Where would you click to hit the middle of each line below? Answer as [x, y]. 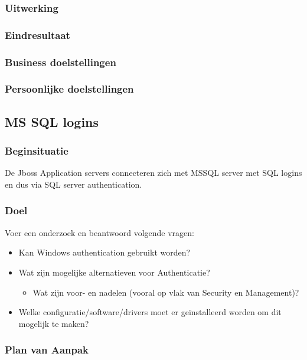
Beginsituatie [37, 151]
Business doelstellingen [61, 62]
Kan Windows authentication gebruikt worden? [104, 252]
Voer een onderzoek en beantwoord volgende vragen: [99, 232]
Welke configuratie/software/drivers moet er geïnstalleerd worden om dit [150, 312]
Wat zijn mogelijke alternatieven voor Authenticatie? [114, 272]
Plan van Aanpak [47, 350]
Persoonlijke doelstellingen [69, 89]
